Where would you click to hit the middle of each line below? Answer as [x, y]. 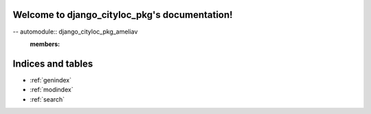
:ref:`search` [47, 99]
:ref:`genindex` [51, 80]
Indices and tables [53, 64]
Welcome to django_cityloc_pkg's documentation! [123, 15]
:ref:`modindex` [52, 90]
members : [45, 44]
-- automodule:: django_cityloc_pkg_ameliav [75, 32]
